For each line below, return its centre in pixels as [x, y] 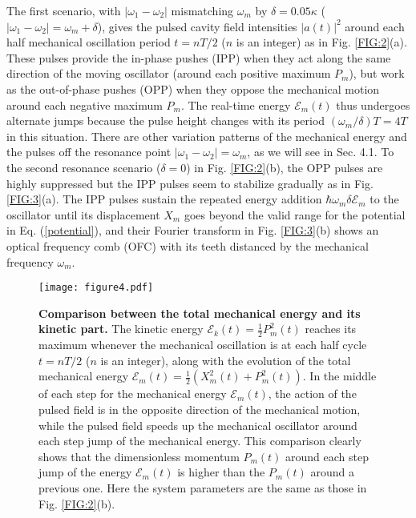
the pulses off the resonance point [89, 152]
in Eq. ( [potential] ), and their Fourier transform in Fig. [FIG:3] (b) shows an [193, 230]
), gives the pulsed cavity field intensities [197, 26]
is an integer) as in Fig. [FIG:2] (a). [321, 42]
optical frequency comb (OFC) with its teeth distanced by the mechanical [188, 245]
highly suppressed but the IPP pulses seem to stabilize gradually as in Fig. [190, 183]
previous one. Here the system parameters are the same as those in [203, 487]
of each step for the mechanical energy [133, 394]
